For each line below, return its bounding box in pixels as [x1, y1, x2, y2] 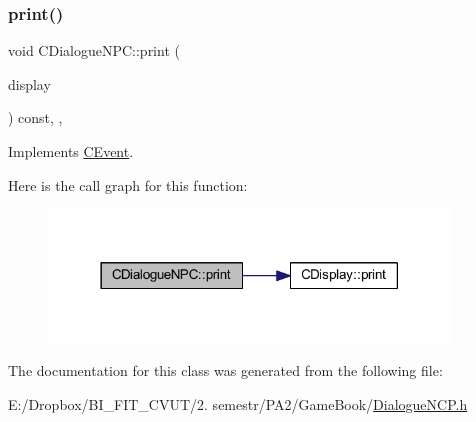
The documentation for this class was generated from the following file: [8, 360, 443, 381]
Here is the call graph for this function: [8, 174, 248, 195]
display [8, 73, 51, 94]
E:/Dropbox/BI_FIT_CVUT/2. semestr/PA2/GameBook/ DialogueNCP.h [8, 393, 468, 414]
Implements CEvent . [8, 141, 134, 161]
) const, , [8, 107, 63, 128]
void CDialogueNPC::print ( [8, 40, 180, 61]
